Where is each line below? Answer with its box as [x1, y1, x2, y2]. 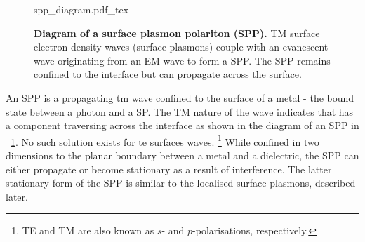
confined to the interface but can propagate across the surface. [34, 67, 302, 81]
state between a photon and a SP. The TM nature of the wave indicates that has [6, 104, 354, 119]
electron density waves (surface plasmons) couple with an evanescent [34, 39, 328, 54]
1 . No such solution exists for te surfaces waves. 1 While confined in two [11, 132, 319, 149]
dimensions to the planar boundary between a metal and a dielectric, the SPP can [6, 148, 359, 162]
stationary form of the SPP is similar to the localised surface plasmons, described [6, 175, 356, 190]
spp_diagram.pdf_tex [34, 2, 129, 16]
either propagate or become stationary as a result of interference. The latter [6, 161, 332, 176]
